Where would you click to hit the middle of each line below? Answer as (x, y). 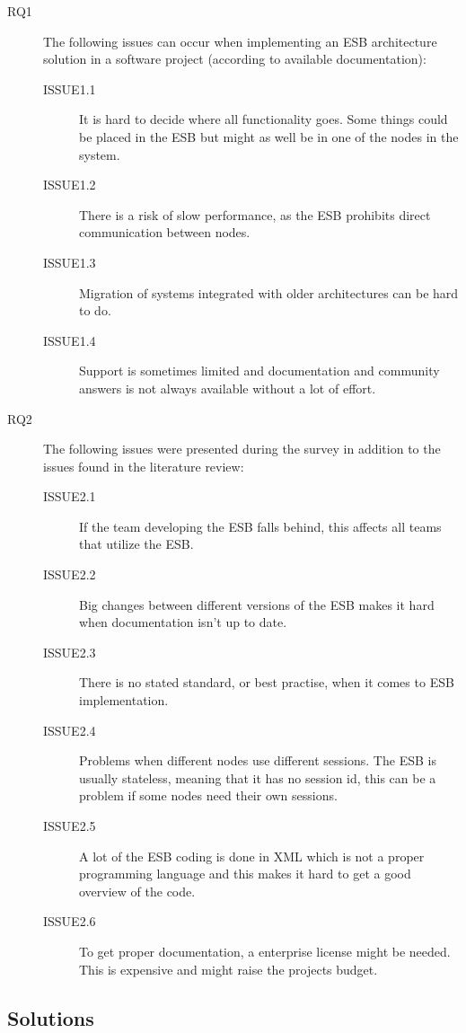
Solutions (51, 1017)
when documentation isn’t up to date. (183, 622)
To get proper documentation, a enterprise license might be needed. (265, 951)
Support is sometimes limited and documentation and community (259, 371)
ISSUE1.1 (70, 88)
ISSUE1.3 (70, 262)
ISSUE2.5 (70, 826)
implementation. (124, 700)
